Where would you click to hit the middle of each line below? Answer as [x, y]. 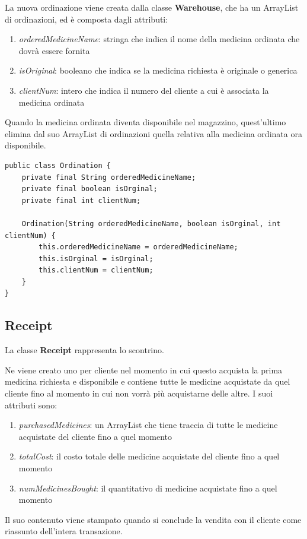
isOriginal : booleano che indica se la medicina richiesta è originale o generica [158, 70]
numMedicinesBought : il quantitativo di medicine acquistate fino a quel [148, 488]
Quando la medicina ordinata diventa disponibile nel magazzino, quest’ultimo [145, 122]
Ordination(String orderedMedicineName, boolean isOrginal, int [151, 223]
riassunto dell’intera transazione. [64, 531]
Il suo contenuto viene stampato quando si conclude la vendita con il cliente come [153, 519]
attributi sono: [31, 405]
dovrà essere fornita [54, 50]
